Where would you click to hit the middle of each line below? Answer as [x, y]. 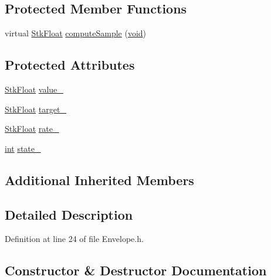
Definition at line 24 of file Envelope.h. [74, 239]
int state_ [23, 148]
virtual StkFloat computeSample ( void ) [76, 33]
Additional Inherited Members [99, 180]
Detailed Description [69, 214]
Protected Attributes [70, 65]
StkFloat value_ [34, 89]
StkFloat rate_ [32, 129]
